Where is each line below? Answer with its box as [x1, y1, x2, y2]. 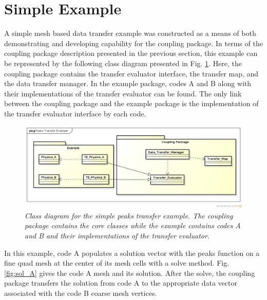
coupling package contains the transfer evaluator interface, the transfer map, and [4, 68, 259, 78]
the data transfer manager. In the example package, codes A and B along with [4, 78, 252, 89]
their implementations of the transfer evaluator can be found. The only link [4, 88, 242, 98]
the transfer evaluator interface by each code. [4, 108, 146, 118]
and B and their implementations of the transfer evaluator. [25, 230, 210, 241]
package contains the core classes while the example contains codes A [25, 220, 241, 231]
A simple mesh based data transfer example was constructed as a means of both [4, 28, 256, 38]
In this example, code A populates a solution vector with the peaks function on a [4, 247, 260, 258]
